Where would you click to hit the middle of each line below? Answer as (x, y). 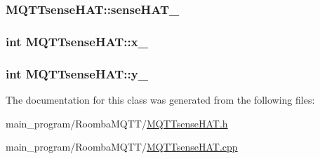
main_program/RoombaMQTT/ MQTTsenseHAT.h (117, 123)
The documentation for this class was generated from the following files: (160, 99)
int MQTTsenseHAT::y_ (77, 73)
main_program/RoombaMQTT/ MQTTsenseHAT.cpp (122, 147)
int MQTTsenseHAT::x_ (77, 41)
